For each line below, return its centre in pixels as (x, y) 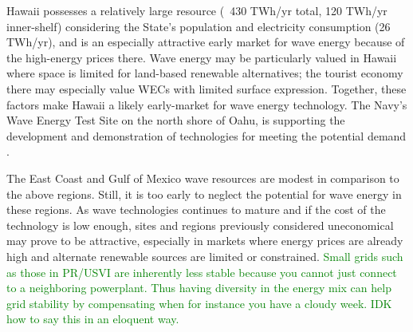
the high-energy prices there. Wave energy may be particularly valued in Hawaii (202, 57)
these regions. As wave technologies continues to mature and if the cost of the (196, 209)
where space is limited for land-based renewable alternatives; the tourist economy (205, 73)
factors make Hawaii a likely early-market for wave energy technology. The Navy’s (207, 104)
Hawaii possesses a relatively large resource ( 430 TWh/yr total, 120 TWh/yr (197, 10)
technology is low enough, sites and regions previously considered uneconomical (200, 225)
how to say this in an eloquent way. (93, 319)
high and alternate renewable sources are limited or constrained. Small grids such (205, 256)
